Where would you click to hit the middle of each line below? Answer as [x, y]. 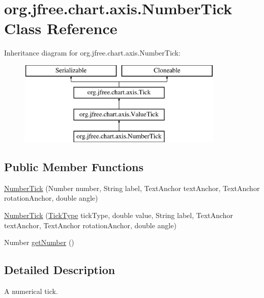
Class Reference [61, 28]
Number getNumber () [39, 242]
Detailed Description [60, 270]
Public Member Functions [74, 167]
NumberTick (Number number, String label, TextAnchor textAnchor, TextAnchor [132, 188]
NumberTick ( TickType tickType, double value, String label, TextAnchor [119, 215]
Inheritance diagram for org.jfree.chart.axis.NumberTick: [92, 53]
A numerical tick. [31, 291]
